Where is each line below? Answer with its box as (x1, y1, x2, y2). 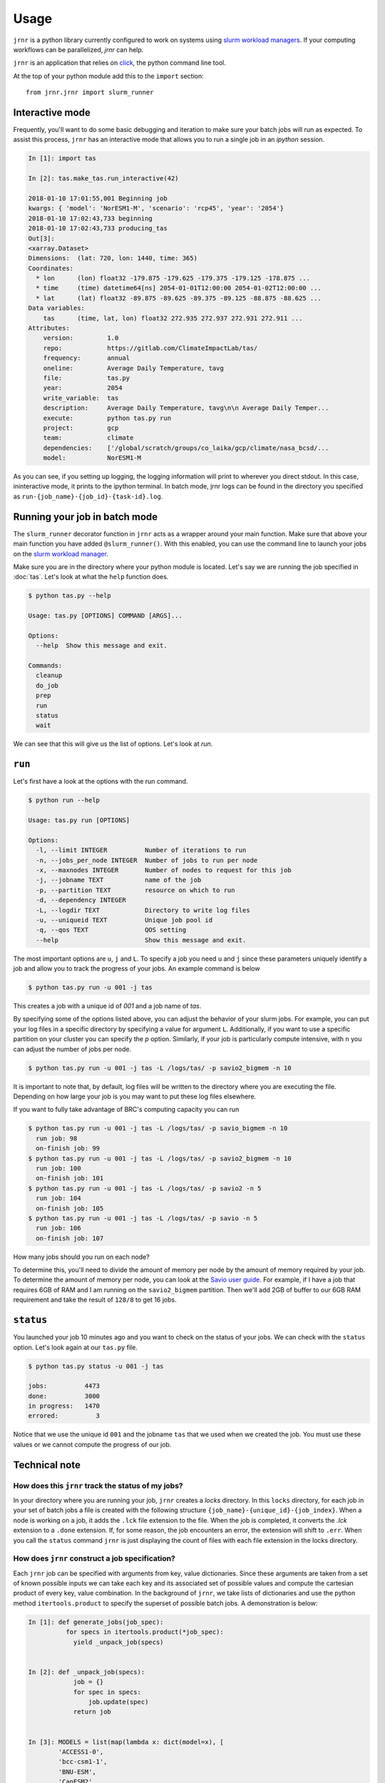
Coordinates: (28, 264, 74, 272)
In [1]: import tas (28, 154, 96, 163)
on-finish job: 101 (36, 1174, 104, 1182)
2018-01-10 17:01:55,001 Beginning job (28, 194, 168, 203)
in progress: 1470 (28, 1402, 100, 1410)
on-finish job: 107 (36, 1234, 104, 1242)
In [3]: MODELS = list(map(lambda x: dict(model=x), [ (28, 1737, 224, 1746)
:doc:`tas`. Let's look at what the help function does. (13, 573, 169, 581)
